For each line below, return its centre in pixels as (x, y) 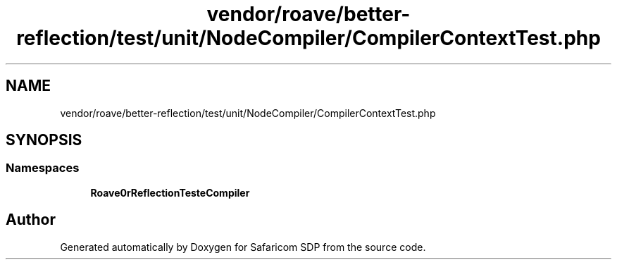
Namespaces (43, 168)
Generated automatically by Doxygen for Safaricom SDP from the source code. (243, 247)
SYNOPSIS (44, 140)
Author (31, 220)
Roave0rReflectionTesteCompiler (170, 192)
